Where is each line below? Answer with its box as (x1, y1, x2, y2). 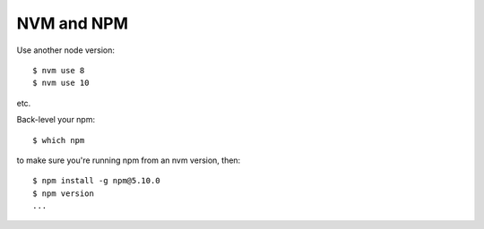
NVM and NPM (16, 13, 129, 33)
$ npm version (32, 188, 94, 199)
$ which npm (32, 135, 85, 145)
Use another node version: (16, 45, 116, 55)
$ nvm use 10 (32, 78, 90, 89)
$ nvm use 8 (32, 65, 85, 75)
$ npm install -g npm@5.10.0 (32, 175, 160, 186)
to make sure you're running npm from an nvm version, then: (16, 155, 241, 165)
